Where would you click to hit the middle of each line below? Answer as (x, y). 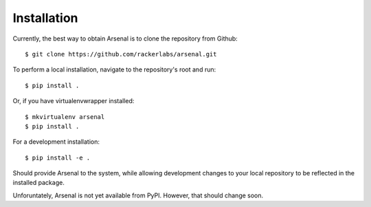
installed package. (38, 183)
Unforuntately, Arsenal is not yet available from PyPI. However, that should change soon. (138, 195)
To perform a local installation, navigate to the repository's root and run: (114, 69)
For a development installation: (56, 142)
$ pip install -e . (58, 157)
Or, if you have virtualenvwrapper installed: (74, 101)
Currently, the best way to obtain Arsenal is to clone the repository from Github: (125, 39)
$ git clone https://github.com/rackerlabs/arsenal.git (121, 54)
